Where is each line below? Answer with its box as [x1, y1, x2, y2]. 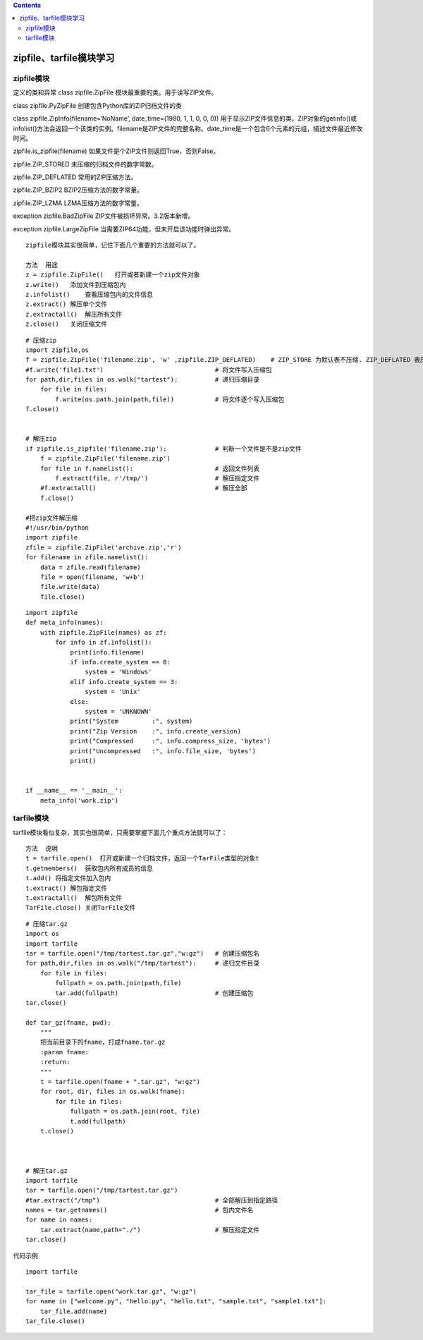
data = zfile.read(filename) [39, 563, 141, 571]
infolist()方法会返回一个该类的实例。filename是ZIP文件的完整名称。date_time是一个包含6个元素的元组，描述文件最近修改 [13, 124, 363, 133]
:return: [39, 1058, 70, 1066]
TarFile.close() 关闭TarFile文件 [25, 903, 136, 912]
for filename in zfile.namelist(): [25, 554, 149, 561]
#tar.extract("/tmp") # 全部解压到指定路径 [25, 1196, 278, 1204]
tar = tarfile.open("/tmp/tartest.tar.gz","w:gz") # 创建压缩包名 [25, 949, 260, 957]
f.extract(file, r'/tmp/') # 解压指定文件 [55, 475, 260, 482]
